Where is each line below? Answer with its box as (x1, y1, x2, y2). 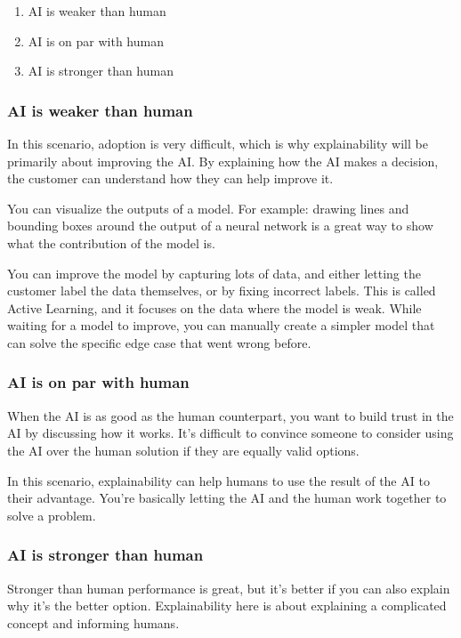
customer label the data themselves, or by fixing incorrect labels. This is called (7, 281, 436, 300)
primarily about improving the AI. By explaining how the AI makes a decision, (7, 151, 439, 170)
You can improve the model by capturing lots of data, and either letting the (7, 263, 421, 282)
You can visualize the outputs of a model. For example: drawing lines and (7, 198, 409, 217)
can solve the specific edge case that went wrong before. (7, 333, 311, 351)
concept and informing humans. (7, 613, 180, 632)
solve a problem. (7, 505, 96, 524)
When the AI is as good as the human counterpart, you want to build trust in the (7, 406, 454, 424)
